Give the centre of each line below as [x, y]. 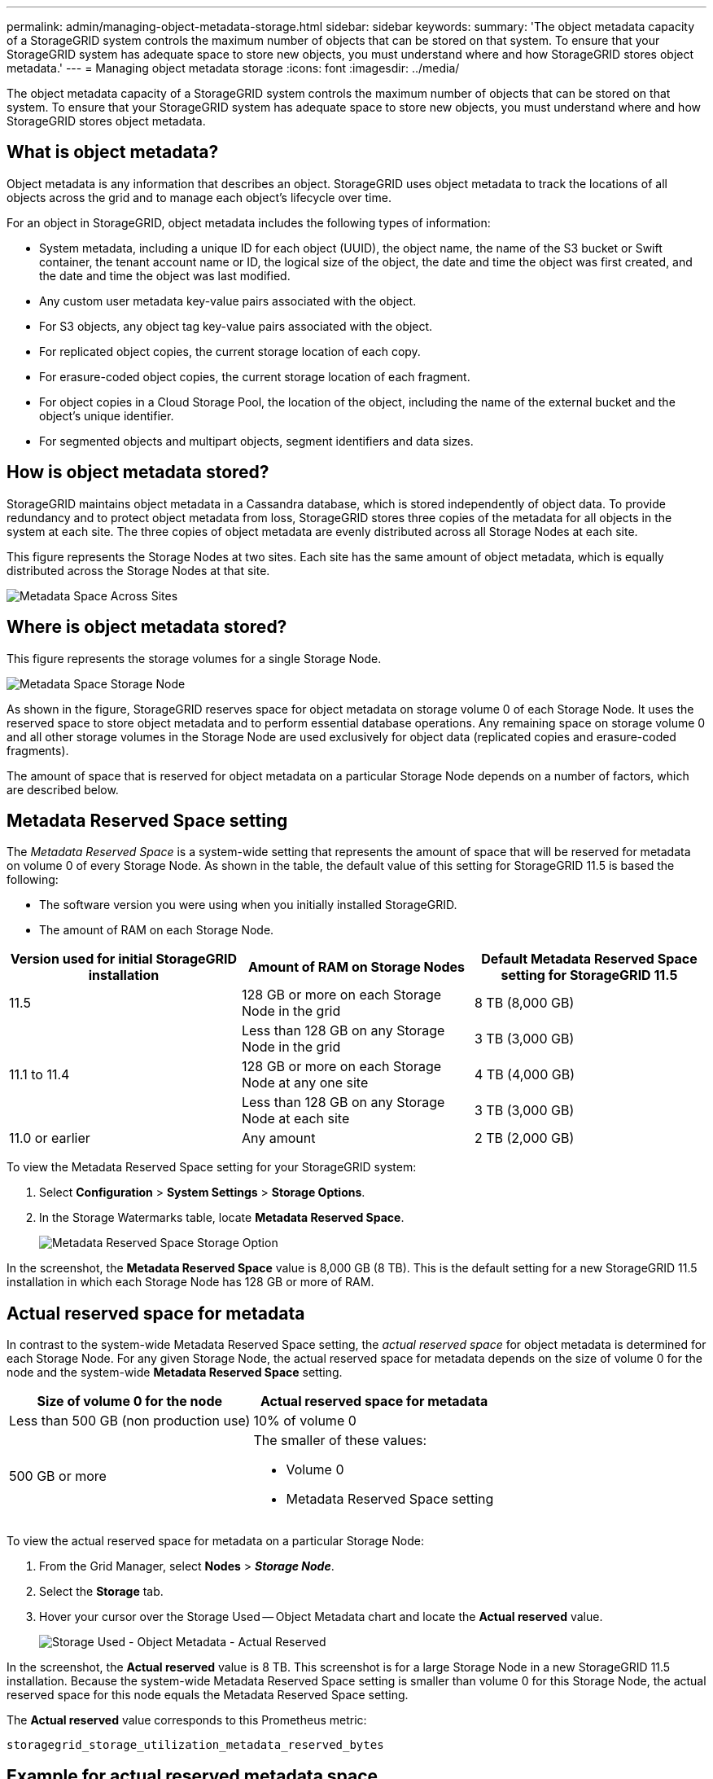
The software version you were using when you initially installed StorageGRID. [248, 905]
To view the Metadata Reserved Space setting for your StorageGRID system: [212, 1167]
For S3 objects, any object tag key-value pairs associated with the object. [236, 326]
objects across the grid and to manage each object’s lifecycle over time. [199, 197]
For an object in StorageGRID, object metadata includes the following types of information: [249, 222]
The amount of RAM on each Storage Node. [157, 930]
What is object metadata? [113, 152]
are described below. [63, 789]
